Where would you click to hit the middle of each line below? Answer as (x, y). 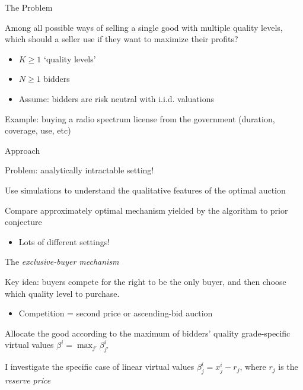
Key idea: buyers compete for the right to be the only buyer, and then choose (146, 281)
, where (253, 367)
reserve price (28, 380)
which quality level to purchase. (62, 293)
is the (288, 367)
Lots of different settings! (64, 241)
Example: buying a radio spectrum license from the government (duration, (140, 118)
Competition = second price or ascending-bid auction (116, 313)
